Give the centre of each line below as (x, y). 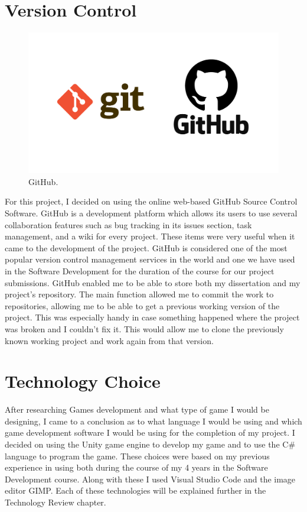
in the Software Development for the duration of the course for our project (140, 270)
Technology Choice (83, 381)
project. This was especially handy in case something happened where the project (152, 317)
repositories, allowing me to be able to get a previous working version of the (142, 305)
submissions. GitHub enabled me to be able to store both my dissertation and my (153, 282)
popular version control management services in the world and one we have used (150, 259)
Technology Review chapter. (55, 502)
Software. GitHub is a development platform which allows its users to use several (151, 213)
